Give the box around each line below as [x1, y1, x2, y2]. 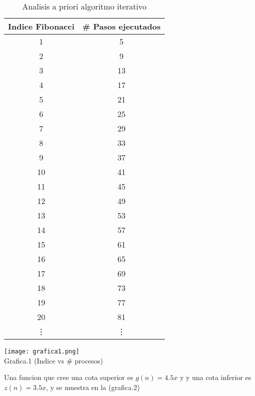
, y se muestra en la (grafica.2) [46, 381, 140, 392]
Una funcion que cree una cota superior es [4, 372, 133, 382]
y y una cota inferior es [180, 372, 251, 382]
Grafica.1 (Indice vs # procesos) [4, 355, 103, 365]
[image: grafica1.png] [4, 348, 80, 355]
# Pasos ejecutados [82, 20, 161, 32]
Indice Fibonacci [8, 20, 75, 32]
